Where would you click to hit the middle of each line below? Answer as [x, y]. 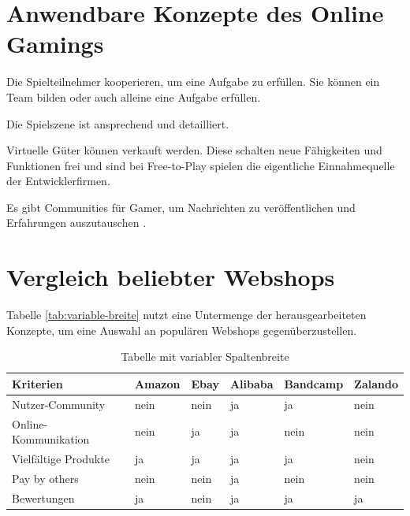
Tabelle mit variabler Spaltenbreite [205, 356]
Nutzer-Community [59, 404]
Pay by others [45, 478]
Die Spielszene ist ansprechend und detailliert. [118, 123]
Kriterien [37, 383]
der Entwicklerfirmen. [58, 181]
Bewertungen [43, 497]
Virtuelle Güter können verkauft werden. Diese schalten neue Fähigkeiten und [194, 150]
